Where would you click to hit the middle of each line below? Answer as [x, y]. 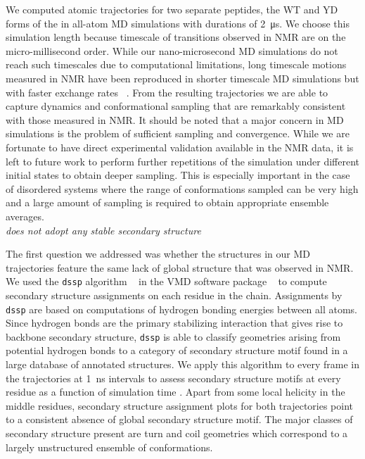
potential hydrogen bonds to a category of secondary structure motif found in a [177, 350]
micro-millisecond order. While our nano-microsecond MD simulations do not [172, 50]
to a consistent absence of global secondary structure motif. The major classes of [179, 419]
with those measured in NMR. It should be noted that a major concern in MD [175, 119]
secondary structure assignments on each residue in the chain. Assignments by [174, 295]
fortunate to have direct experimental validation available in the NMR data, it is [180, 147]
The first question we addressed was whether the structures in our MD [158, 254]
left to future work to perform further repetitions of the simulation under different [183, 161]
